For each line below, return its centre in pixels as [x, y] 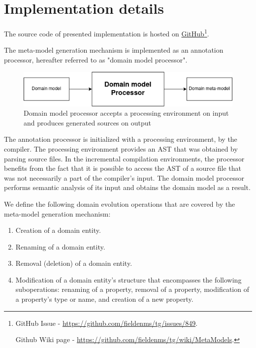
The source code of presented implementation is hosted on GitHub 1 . [107, 33]
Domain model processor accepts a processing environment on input [126, 113]
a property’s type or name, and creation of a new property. [104, 299]
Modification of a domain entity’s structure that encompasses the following [128, 279]
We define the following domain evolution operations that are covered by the [120, 204]
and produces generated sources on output [87, 122]
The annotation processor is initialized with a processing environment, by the [121, 139]
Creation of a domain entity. [58, 230]
